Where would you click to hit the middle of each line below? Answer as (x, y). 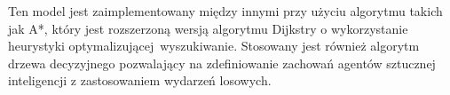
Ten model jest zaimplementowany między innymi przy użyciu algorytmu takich (225, 11)
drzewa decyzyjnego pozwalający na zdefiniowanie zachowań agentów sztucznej (222, 63)
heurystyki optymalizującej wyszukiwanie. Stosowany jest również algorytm (214, 46)
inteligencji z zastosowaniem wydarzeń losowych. (140, 80)
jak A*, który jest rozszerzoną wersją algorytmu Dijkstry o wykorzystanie (208, 28)
